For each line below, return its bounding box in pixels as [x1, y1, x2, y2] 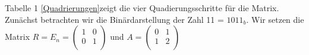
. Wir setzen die [246, 13, 304, 25]
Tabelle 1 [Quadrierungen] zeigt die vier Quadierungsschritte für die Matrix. [5, 2, 279, 13]
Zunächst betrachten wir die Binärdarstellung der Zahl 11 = [5, 13, 224, 25]
